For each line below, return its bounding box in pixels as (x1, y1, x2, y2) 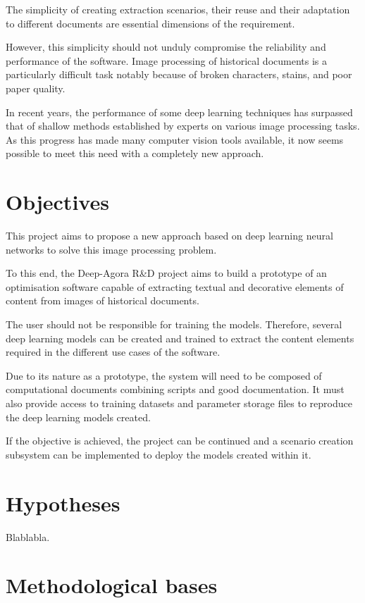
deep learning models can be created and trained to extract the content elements (6, 330, 354, 345)
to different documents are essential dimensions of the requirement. (6, 15, 295, 30)
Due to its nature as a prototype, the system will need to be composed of (6, 368, 322, 383)
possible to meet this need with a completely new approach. (6, 146, 264, 161)
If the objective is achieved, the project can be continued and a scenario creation (6, 433, 354, 448)
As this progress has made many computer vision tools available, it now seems (6, 132, 344, 147)
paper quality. (6, 80, 66, 95)
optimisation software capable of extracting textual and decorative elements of (6, 279, 344, 294)
